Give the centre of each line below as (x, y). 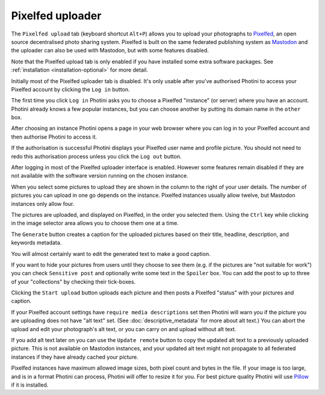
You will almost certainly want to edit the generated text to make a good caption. (111, 253)
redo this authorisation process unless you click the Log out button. (96, 156)
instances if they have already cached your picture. (75, 357)
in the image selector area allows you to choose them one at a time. (95, 223)
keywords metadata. (36, 243)
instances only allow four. (43, 204)
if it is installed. (30, 385)
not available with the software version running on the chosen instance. (100, 176)
